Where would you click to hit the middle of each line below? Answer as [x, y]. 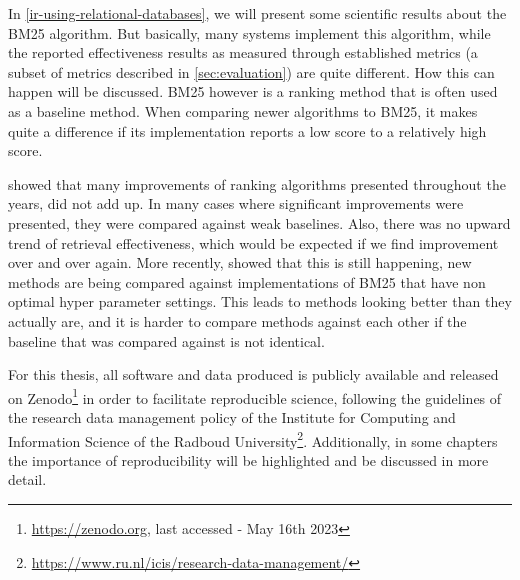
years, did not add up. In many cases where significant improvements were [236, 203]
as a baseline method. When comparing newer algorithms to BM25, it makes [243, 110]
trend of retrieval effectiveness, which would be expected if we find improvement [253, 242]
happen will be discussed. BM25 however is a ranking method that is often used [253, 91]
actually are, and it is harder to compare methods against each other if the [237, 320]
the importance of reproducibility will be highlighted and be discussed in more [248, 459]
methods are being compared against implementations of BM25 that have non [247, 281]
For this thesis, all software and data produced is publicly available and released [253, 374]
